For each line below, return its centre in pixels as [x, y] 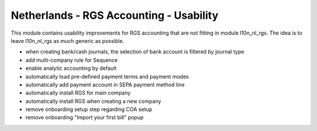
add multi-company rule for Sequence [72, 60]
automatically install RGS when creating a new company [93, 101]
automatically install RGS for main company [78, 93]
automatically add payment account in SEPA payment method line [105, 85]
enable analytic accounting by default [71, 68]
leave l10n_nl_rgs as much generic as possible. [68, 41]
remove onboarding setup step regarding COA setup [89, 109]
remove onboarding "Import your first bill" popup [85, 117]
